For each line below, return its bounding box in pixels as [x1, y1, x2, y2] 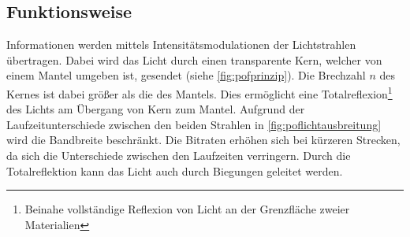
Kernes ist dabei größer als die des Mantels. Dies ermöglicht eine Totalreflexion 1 [6, 83, 393, 102]
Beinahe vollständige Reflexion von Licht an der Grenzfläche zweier [24, 201, 350, 217]
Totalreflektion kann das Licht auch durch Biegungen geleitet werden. [6, 162, 343, 179]
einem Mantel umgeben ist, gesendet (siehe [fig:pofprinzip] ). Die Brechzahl [6, 67, 366, 83]
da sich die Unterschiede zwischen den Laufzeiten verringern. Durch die [6, 147, 351, 164]
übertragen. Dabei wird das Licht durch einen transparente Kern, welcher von [6, 51, 382, 68]
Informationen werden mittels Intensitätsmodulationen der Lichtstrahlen [6, 36, 356, 53]
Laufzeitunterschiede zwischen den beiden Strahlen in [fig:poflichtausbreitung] [6, 116, 382, 132]
